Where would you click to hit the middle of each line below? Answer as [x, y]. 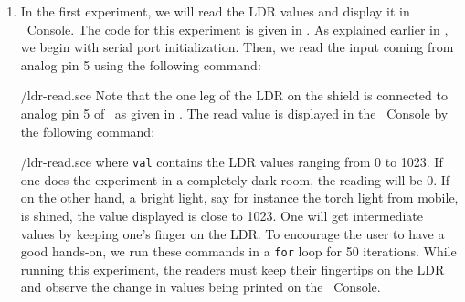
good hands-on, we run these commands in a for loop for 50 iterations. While [238, 251]
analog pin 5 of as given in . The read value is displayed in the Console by [234, 113]
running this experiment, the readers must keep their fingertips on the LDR [232, 269]
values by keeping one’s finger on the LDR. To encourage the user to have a [232, 233]
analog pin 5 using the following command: [141, 64]
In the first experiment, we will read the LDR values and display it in [215, 11]
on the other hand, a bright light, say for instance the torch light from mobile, [239, 198]
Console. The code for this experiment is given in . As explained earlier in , [238, 29]
